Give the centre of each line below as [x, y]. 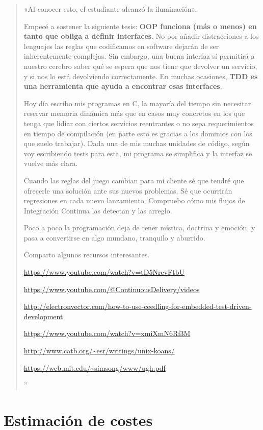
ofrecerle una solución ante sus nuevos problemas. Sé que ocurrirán [128, 190]
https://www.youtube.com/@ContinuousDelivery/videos [112, 289]
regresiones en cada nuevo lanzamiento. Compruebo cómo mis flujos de [134, 200]
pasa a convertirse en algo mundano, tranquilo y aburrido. [114, 237]
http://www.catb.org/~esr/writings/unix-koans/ [99, 351]
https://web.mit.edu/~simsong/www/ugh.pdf [95, 367]
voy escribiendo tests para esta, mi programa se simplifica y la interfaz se [138, 153]
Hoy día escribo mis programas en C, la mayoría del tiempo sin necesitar [137, 103]
